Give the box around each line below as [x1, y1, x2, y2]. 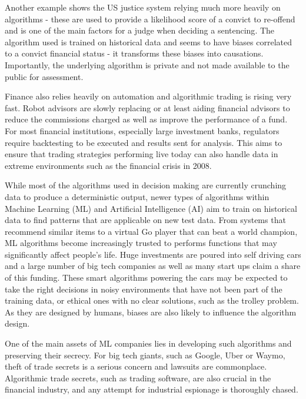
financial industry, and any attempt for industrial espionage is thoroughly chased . [5, 383, 298, 395]
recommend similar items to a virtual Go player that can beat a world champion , [5, 225, 298, 237]
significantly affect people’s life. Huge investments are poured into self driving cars [5, 248, 301, 260]
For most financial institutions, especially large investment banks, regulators [5, 124, 280, 137]
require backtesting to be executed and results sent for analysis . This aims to [5, 136, 282, 148]
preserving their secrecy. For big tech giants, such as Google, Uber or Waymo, [5, 348, 285, 361]
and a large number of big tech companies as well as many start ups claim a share [5, 260, 301, 272]
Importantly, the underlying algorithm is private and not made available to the [5, 58, 290, 71]
